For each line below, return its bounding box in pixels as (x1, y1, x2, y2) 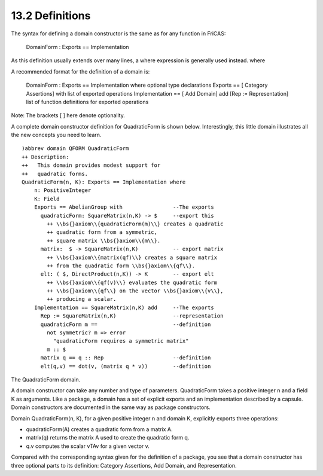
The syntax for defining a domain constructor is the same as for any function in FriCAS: (11, 30, 226, 37)
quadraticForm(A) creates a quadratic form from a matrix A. (26, 425, 173, 433)
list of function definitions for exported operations (26, 98, 149, 105)
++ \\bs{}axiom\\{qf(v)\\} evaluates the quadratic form (47, 279, 218, 286)
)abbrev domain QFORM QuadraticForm (22, 145, 129, 152)
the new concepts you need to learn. (11, 132, 102, 139)
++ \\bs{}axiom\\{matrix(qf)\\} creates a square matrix (47, 254, 218, 261)
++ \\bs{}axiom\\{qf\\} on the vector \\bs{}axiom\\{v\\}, (47, 288, 224, 294)
